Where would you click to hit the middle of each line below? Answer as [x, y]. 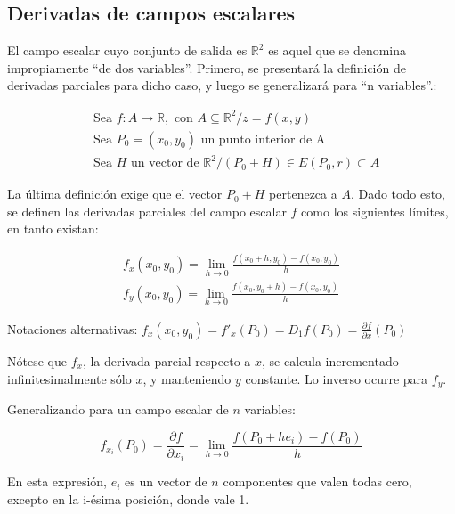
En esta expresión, [57, 481]
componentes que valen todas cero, [317, 481]
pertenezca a [303, 194]
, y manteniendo [187, 378]
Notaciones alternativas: [73, 328]
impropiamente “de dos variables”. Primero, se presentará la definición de [207, 67]
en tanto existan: [53, 228]
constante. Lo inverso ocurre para [337, 378]
